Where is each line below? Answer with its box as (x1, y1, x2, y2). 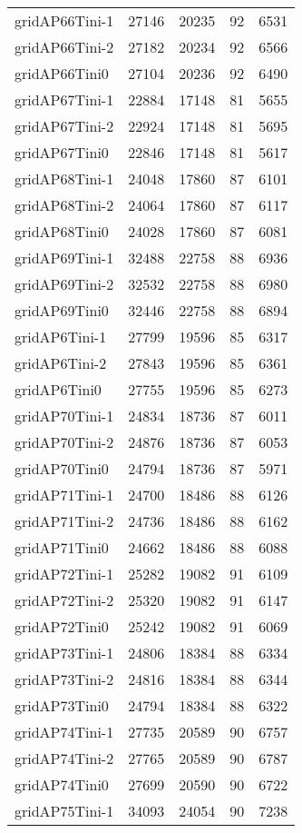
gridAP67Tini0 (15, 142, 109, 163)
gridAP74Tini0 (15, 774, 109, 795)
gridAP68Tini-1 (15, 168, 114, 189)
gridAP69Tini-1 (15, 247, 114, 268)
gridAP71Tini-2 (15, 511, 114, 531)
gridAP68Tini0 (15, 221, 109, 242)
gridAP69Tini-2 (15, 273, 114, 294)
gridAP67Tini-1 (15, 89, 114, 110)
